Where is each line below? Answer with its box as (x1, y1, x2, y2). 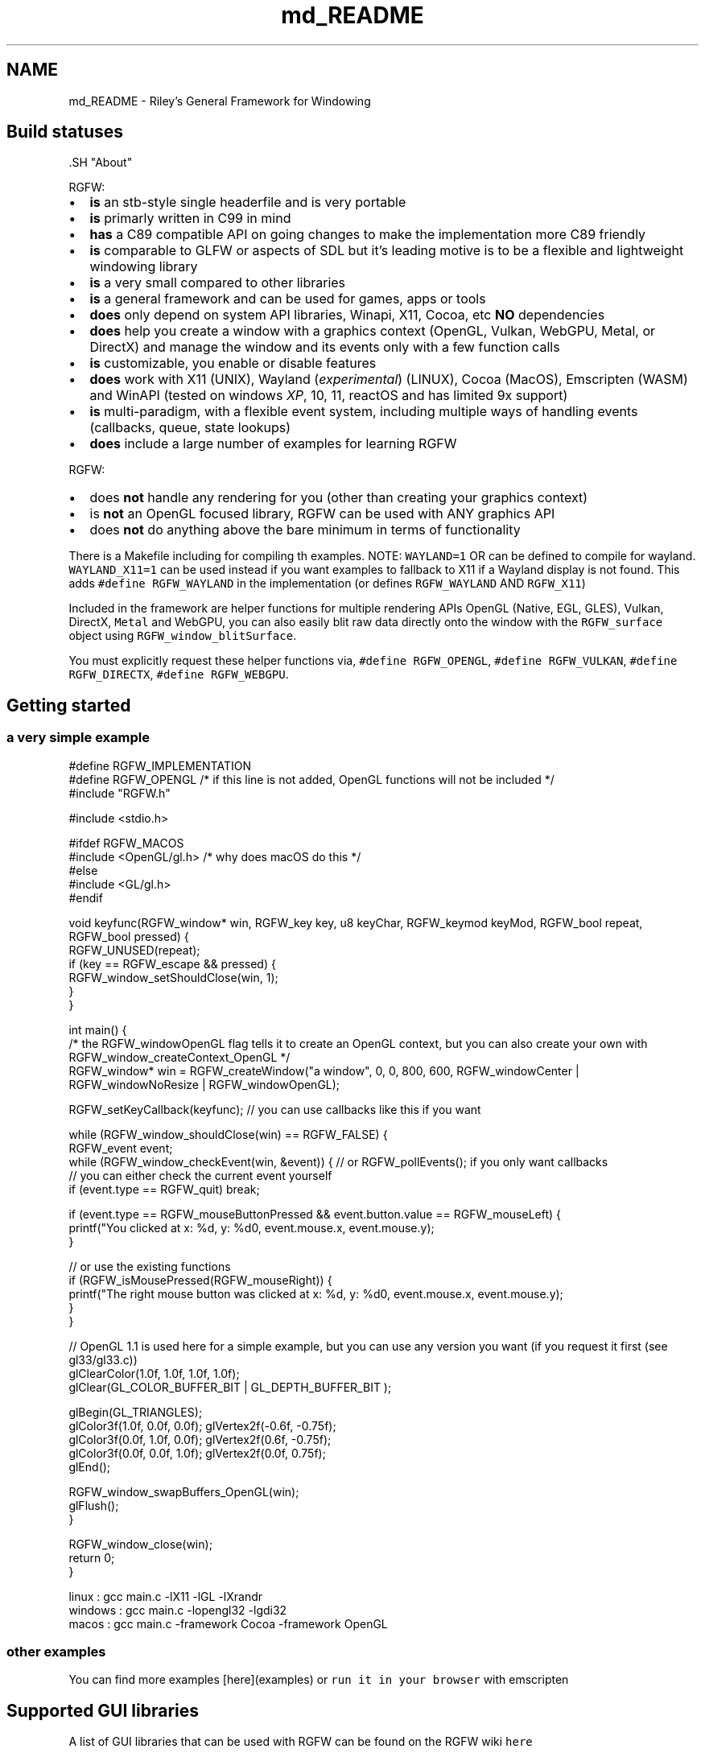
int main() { (68, 1022, 127, 1037)
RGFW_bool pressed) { (68, 929, 189, 943)
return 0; (68, 1550, 115, 1565)
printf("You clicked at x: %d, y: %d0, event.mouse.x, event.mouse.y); (68, 1220, 435, 1235)
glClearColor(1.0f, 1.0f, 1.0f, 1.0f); (68, 1366, 240, 1380)
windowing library (89, 258, 198, 275)
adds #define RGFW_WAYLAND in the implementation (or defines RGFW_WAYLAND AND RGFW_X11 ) (68, 576, 586, 591)
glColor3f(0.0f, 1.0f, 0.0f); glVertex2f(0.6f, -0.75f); (68, 1432, 332, 1446)
